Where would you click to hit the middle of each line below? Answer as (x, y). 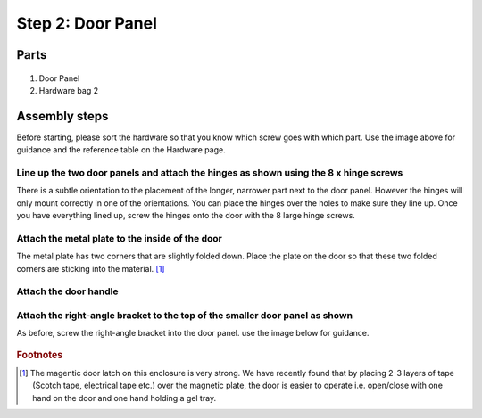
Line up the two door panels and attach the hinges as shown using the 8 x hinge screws (210, 173)
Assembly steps (62, 116)
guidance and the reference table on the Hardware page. (121, 150)
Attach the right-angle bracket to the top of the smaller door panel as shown (184, 316)
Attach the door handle (67, 291)
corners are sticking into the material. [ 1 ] (91, 268)
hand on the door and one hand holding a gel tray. (125, 398)
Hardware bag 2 (68, 90)
